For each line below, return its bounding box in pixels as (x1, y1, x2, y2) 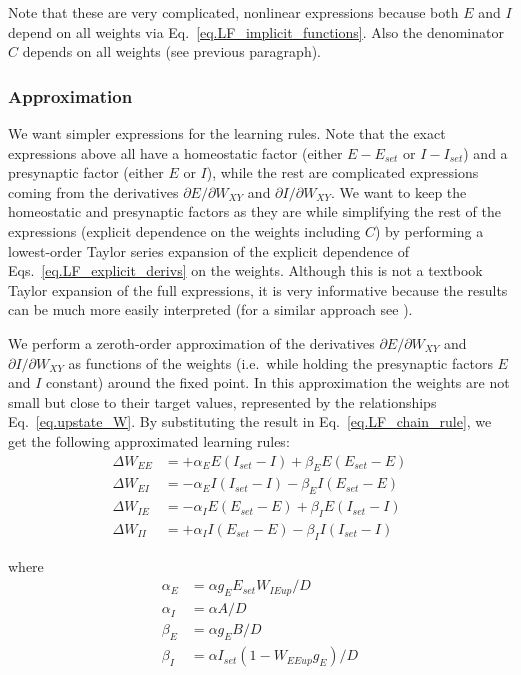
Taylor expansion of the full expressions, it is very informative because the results (8, 279, 508, 300)
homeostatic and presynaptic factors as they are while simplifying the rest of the (8, 201, 501, 222)
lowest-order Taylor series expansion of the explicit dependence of (8, 240, 410, 261)
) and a (463, 142, 508, 163)
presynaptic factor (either (8, 162, 164, 183)
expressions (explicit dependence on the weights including (8, 220, 361, 241)
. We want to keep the (330, 181, 467, 202)
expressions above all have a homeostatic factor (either (8, 142, 343, 163)
